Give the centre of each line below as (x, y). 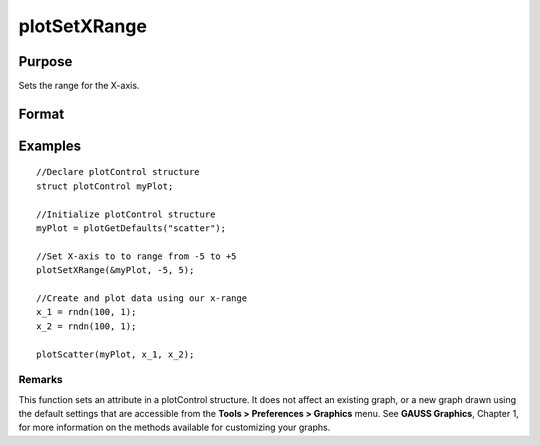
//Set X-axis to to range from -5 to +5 (136, 256)
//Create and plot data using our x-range (142, 298)
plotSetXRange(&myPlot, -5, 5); (115, 270)
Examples (50, 145)
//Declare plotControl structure (118, 172)
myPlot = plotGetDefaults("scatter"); (131, 228)
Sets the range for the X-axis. (79, 86)
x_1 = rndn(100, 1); (86, 312)
